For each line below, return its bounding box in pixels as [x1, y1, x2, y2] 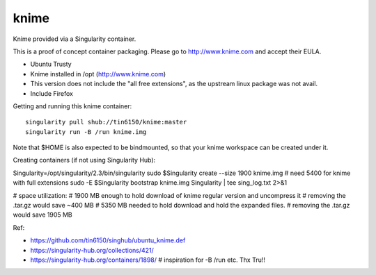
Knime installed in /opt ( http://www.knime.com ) [30, 69, 166, 78]
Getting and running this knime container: [13, 101, 132, 110]
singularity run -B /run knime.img [25, 128, 147, 135]
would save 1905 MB [13, 210, 72, 219]
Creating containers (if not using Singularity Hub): [13, 156, 156, 165]
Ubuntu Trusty [30, 60, 72, 69]
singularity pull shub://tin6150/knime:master [25, 118, 187, 126]
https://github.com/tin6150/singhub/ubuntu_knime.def [30, 236, 186, 244]
